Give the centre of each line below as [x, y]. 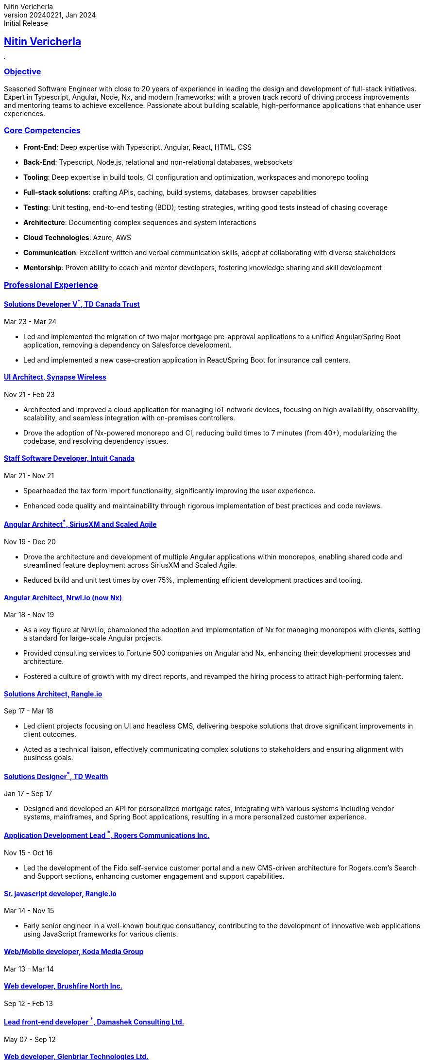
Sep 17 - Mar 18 [29, 711]
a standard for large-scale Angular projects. [93, 638]
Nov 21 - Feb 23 [29, 394]
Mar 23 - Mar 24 [30, 321]
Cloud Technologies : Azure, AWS [77, 238]
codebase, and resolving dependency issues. [96, 441]
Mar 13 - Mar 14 [29, 969]
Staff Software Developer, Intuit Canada [69, 458]
